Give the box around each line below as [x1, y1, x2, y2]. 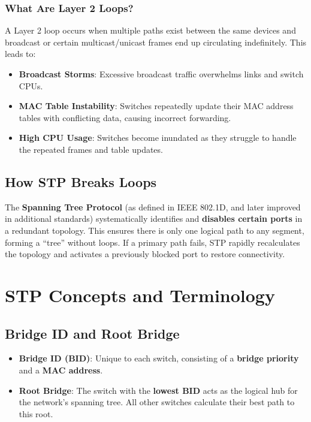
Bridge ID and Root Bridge [5, 324, 180, 342]
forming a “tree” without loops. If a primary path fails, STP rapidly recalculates [5, 236, 300, 248]
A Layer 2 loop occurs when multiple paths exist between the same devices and [5, 24, 296, 37]
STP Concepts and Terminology [5, 282, 275, 307]
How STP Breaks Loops [5, 172, 157, 191]
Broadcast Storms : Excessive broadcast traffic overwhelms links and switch [19, 68, 304, 80]
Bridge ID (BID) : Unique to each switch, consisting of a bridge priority [19, 352, 299, 364]
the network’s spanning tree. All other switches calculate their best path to [19, 396, 295, 408]
